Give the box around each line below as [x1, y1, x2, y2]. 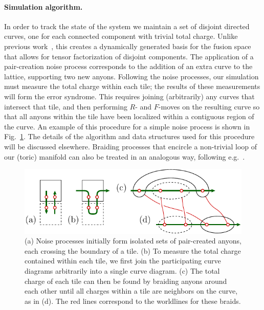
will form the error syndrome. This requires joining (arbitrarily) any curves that [4, 91, 255, 101]
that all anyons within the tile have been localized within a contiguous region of [4, 111, 254, 122]
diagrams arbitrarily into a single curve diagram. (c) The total [25, 265, 220, 276]
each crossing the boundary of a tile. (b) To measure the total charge [25, 245, 241, 256]
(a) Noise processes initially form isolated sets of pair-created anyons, [25, 235, 241, 246]
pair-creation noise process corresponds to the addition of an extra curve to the [4, 61, 253, 72]
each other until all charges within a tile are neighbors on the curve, [25, 285, 238, 296]
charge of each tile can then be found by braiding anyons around [25, 275, 227, 286]
